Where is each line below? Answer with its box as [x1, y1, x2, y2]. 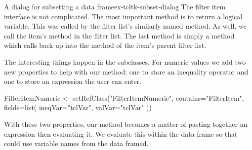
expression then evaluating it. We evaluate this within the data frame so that [4, 128, 238, 139]
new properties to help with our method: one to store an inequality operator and [4, 66, 249, 76]
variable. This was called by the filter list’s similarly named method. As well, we [4, 21, 247, 31]
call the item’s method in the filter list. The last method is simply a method [4, 30, 235, 40]
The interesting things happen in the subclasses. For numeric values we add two [4, 56, 246, 67]
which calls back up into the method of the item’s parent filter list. [4, 40, 207, 50]
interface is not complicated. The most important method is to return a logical [4, 11, 243, 21]
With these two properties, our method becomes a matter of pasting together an [4, 118, 248, 129]
